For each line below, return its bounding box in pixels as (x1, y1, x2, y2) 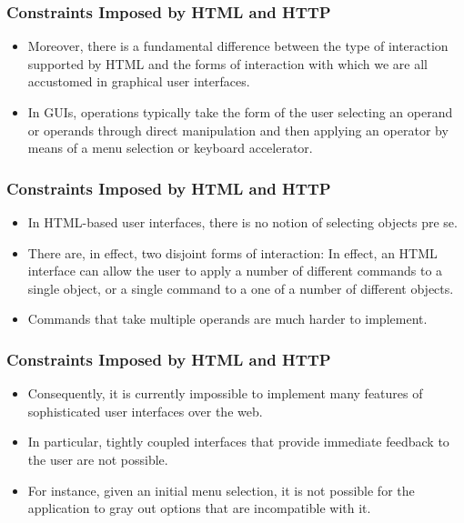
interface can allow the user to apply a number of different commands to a (27, 261, 443, 280)
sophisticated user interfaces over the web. (27, 401, 263, 420)
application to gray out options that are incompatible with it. (27, 498, 371, 518)
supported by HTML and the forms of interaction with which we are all (27, 54, 428, 73)
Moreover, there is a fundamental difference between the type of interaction (27, 36, 449, 55)
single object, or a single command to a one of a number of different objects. (27, 278, 454, 297)
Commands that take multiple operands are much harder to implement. (27, 309, 428, 328)
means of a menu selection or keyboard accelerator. (27, 138, 313, 157)
